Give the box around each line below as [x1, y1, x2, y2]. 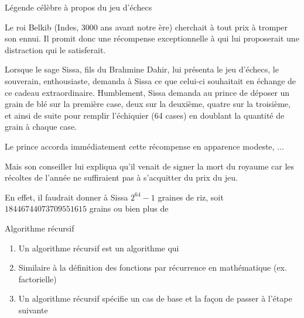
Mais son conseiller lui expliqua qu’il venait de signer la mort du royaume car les [5, 160, 295, 172]
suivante [18, 303, 48, 316]
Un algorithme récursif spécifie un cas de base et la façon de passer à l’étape [18, 292, 292, 305]
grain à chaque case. [5, 120, 77, 133]
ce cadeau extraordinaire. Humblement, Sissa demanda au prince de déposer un [5, 86, 290, 98]
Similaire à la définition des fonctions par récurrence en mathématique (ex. [18, 261, 287, 274]
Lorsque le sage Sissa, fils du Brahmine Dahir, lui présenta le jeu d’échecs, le [5, 63, 279, 75]
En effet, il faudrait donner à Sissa [5, 191, 128, 203]
